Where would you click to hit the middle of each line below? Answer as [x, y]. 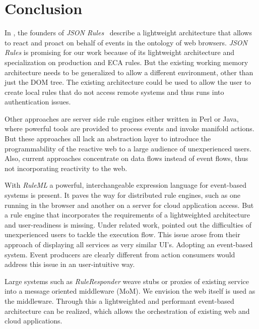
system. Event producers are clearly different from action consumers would [120, 254]
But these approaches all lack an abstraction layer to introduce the [108, 139]
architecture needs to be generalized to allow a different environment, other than [129, 72]
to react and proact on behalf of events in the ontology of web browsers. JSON [126, 42]
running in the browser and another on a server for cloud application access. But [129, 205]
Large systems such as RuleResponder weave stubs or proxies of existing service [127, 281]
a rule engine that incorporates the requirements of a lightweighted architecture [127, 215]
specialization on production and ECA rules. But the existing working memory [126, 62]
